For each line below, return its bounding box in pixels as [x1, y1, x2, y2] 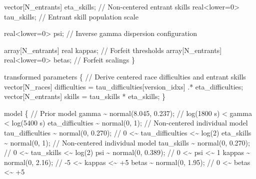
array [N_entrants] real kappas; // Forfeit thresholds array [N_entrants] [4, 44, 222, 55]
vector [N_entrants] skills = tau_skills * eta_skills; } [4, 91, 166, 101]
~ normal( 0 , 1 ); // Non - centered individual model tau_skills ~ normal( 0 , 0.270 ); [4, 137, 250, 147]
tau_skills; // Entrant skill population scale [4, 11, 138, 21]
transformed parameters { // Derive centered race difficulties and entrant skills [4, 71, 246, 81]
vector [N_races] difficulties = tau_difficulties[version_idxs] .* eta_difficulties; [4, 81, 243, 91]
